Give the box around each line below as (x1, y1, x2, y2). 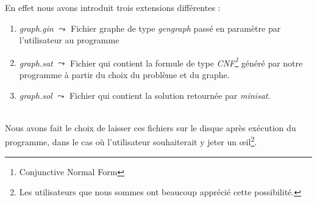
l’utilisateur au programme (19, 34, 119, 46)
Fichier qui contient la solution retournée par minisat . (69, 88, 271, 101)
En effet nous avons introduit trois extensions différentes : (5, 1, 221, 13)
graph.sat (19, 56, 53, 69)
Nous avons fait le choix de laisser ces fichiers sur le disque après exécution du (5, 121, 296, 134)
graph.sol (19, 88, 52, 101)
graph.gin (19, 21, 54, 34)
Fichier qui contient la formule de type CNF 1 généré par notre (70, 54, 303, 69)
